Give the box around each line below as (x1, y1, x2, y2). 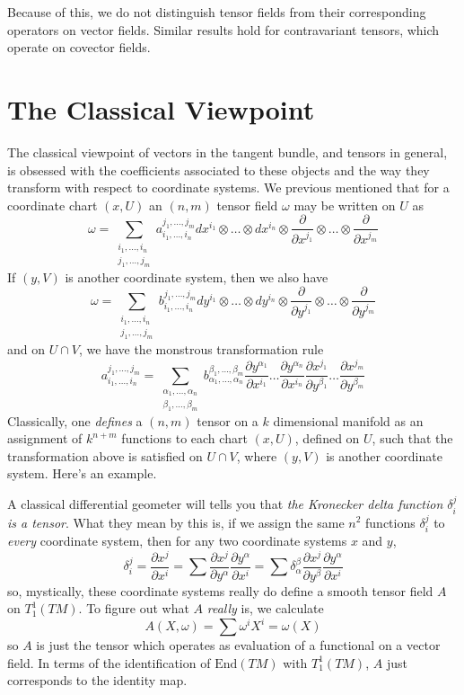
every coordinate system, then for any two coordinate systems (7, 530, 347, 549)
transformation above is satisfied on (7, 446, 203, 465)
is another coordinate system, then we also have (65, 267, 328, 286)
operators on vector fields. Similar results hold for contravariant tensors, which (7, 20, 440, 39)
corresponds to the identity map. (7, 671, 188, 690)
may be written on (293, 195, 396, 214)
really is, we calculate (206, 599, 324, 618)
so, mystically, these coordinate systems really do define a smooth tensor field (7, 581, 433, 600)
